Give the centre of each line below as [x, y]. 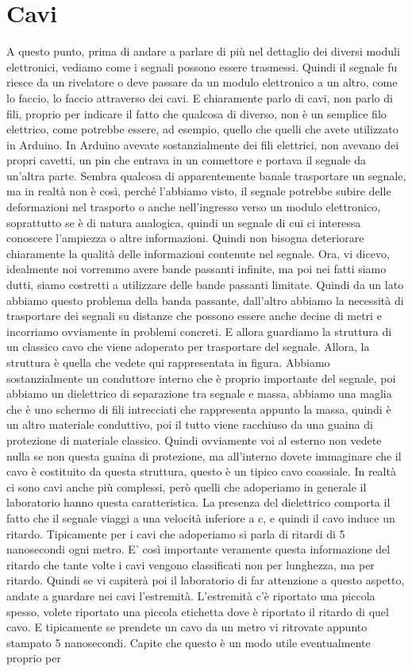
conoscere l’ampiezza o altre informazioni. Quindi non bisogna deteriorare [185, 238]
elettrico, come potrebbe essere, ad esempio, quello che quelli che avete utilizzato [202, 129]
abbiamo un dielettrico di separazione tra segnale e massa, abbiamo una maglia [199, 393]
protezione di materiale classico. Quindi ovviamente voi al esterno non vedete [194, 440]
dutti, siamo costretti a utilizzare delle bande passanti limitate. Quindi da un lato [205, 285]
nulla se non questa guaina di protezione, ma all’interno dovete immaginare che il [204, 455]
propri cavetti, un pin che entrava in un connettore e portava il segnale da [186, 160]
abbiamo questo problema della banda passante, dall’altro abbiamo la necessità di [205, 300]
